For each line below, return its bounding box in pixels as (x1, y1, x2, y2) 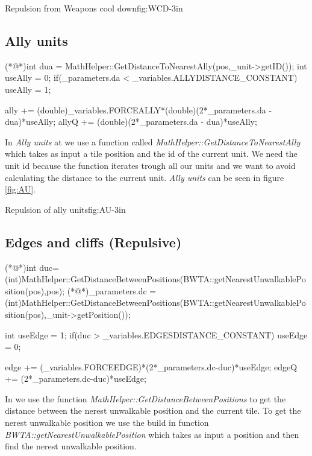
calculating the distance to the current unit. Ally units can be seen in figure (5, 171, 284, 183)
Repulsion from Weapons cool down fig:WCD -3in (5, 2, 183, 14)
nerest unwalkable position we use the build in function (5, 416, 209, 429)
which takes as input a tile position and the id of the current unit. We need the (5, 147, 298, 160)
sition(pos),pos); (5, 284, 65, 297)
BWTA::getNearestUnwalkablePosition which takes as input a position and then (5, 428, 299, 440)
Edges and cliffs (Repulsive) (5, 232, 182, 251)
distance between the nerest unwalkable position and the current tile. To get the (5, 404, 301, 417)
